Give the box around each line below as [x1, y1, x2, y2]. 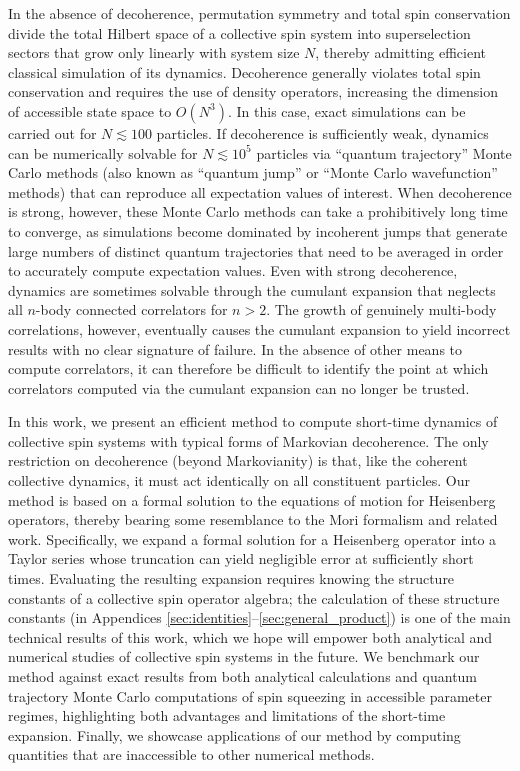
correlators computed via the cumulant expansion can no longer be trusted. [8, 377, 470, 398]
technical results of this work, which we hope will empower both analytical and [8, 626, 493, 647]
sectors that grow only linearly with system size [8, 42, 300, 63]
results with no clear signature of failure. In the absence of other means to [8, 338, 463, 359]
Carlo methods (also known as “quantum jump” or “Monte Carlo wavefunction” [8, 162, 498, 183]
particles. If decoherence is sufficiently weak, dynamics [156, 122, 489, 143]
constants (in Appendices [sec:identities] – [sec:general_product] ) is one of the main [8, 607, 511, 628]
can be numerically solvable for [8, 142, 198, 163]
